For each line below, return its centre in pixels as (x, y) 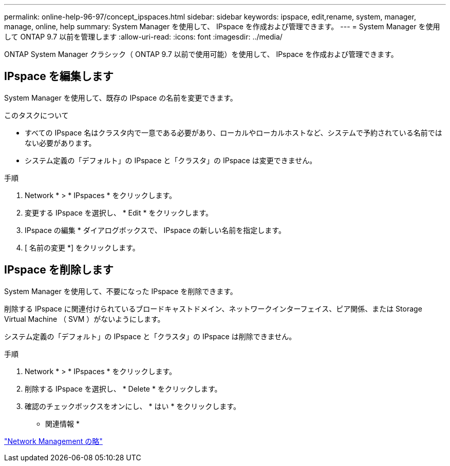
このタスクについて (36, 115)
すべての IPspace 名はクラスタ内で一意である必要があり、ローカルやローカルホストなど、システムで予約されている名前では (233, 132)
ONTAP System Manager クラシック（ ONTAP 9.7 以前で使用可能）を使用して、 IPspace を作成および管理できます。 (201, 54)
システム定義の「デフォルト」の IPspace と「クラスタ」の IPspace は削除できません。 (150, 336)
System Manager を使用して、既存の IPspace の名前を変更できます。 (121, 98)
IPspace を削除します (59, 270)
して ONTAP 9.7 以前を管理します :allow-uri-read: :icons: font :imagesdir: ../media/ (143, 37)
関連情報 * (62, 423)
